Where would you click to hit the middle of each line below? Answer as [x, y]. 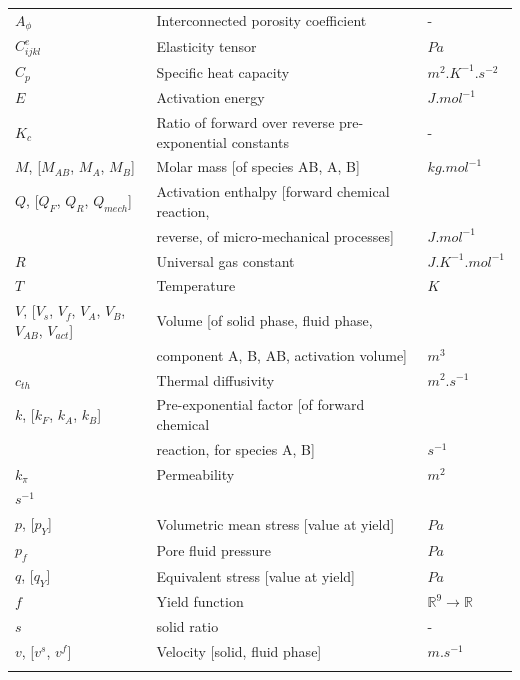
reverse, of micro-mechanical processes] [275, 235]
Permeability [195, 473]
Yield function [200, 601]
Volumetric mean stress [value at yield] [275, 523]
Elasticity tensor [206, 46]
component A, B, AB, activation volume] [281, 354]
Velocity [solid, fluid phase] [239, 651]
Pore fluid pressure [213, 549]
